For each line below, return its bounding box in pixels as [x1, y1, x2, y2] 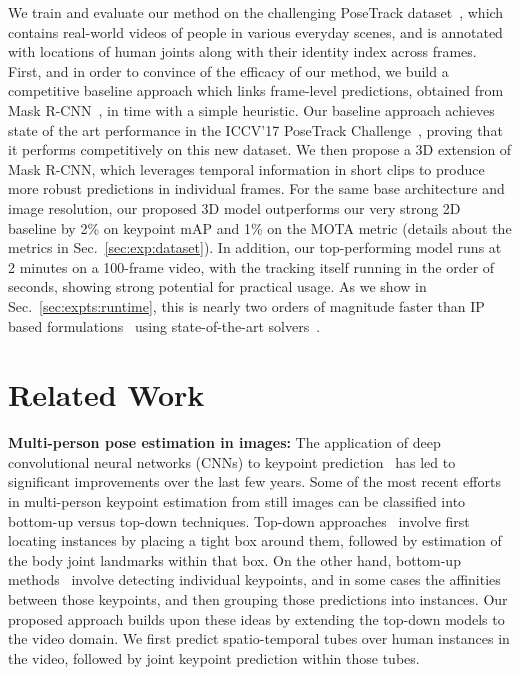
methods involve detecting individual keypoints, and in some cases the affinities [8, 569, 501, 590]
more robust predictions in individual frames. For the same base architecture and [8, 178, 505, 199]
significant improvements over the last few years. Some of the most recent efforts [8, 471, 501, 492]
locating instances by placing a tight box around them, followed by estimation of [8, 530, 502, 551]
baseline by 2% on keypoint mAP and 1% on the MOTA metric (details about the [8, 217, 512, 238]
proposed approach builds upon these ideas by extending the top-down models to [8, 608, 505, 629]
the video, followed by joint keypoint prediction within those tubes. [8, 647, 420, 668]
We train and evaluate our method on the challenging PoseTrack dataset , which [8, 2, 504, 22]
